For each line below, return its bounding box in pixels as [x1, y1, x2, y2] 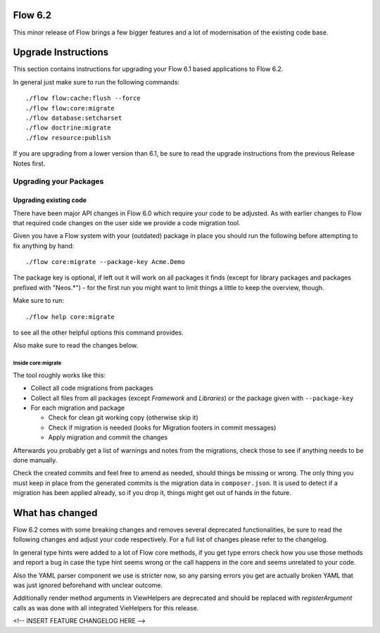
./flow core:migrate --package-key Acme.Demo [25, 258, 186, 266]
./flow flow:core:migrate [25, 104, 115, 112]
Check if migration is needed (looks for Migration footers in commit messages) [48, 423, 277, 432]
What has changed [13, 507, 98, 519]
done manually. [13, 456, 58, 464]
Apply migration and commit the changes [48, 433, 168, 441]
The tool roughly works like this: [13, 370, 106, 380]
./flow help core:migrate [25, 313, 115, 320]
